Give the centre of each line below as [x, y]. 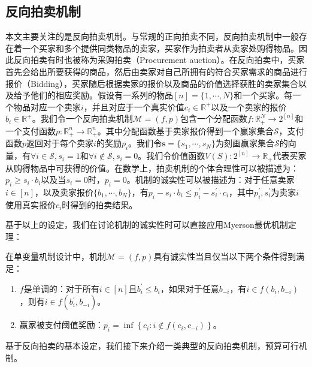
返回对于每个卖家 [60, 143]
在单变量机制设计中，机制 [56, 256]
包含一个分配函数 [214, 118]
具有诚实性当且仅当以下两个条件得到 [225, 256]
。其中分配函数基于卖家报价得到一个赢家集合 [185, 130]
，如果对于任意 [190, 288]
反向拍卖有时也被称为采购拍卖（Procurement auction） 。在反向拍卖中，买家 [159, 60]
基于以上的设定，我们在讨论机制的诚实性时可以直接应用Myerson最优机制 [147, 225]
